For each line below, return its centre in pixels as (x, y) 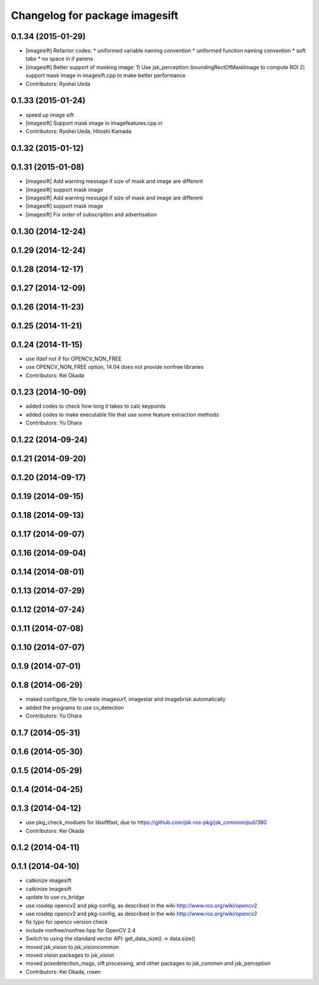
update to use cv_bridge (55, 897)
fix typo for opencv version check (67, 922)
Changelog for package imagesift (95, 15)
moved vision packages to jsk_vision (70, 955)
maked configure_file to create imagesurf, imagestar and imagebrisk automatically (126, 699)
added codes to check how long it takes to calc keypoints (96, 406)
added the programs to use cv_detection (75, 707)
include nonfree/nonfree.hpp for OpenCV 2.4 (81, 930)
